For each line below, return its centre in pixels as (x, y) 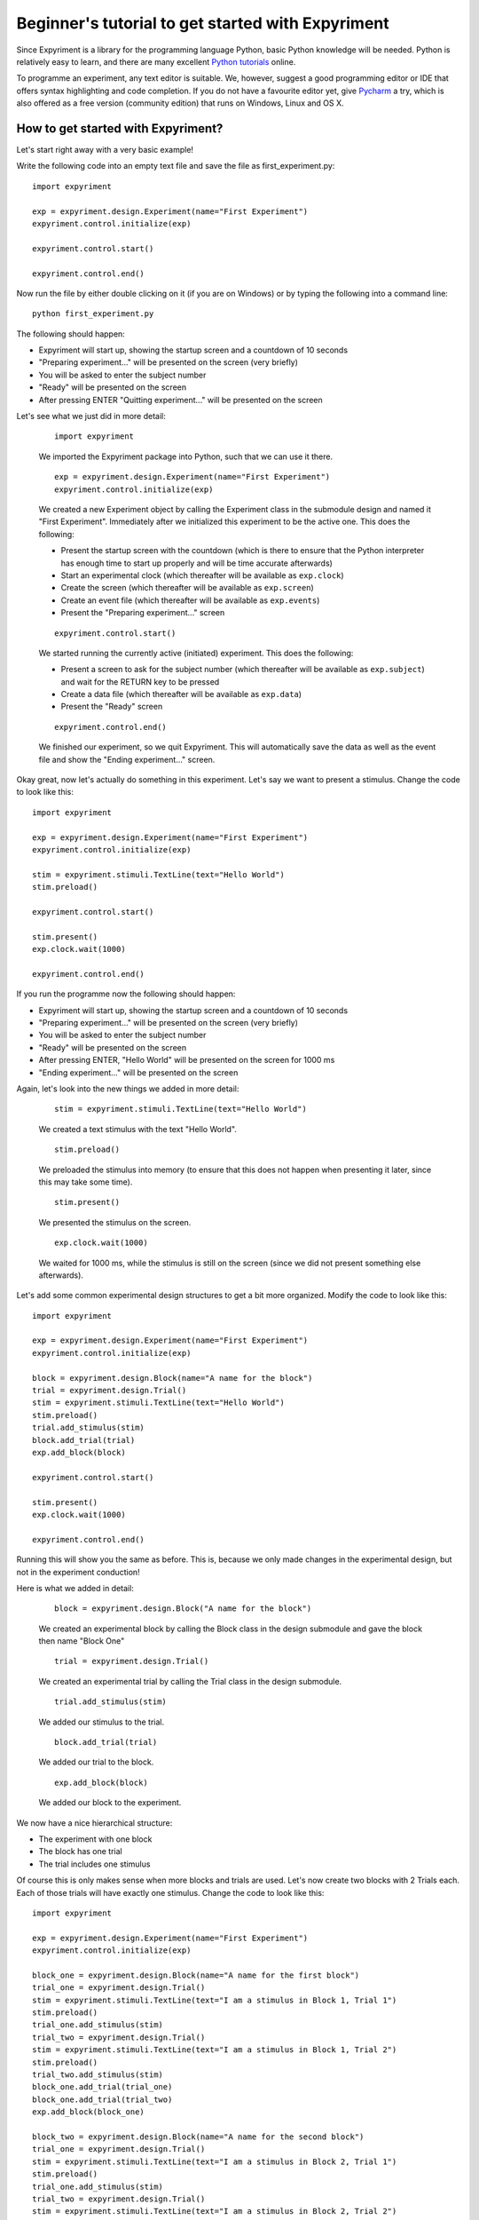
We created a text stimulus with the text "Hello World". (137, 1129)
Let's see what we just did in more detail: (91, 416)
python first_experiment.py (93, 314)
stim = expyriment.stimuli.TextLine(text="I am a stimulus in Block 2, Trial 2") (215, 2212)
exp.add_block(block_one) (89, 2112)
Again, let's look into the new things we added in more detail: (128, 1089)
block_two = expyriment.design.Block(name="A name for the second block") (198, 2137)
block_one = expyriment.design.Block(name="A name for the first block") (196, 1975)
